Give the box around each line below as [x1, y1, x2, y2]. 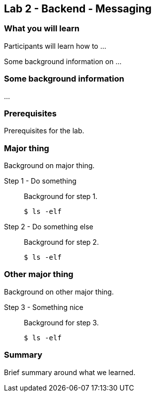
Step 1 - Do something [4, 177, 77, 186]
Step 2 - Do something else [4, 222, 93, 231]
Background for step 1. [24, 192, 98, 201]
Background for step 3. [24, 318, 99, 327]
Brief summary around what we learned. [4, 368, 136, 377]
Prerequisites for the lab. [4, 126, 84, 135]
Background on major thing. [4, 161, 95, 170]
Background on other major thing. [4, 287, 114, 296]
